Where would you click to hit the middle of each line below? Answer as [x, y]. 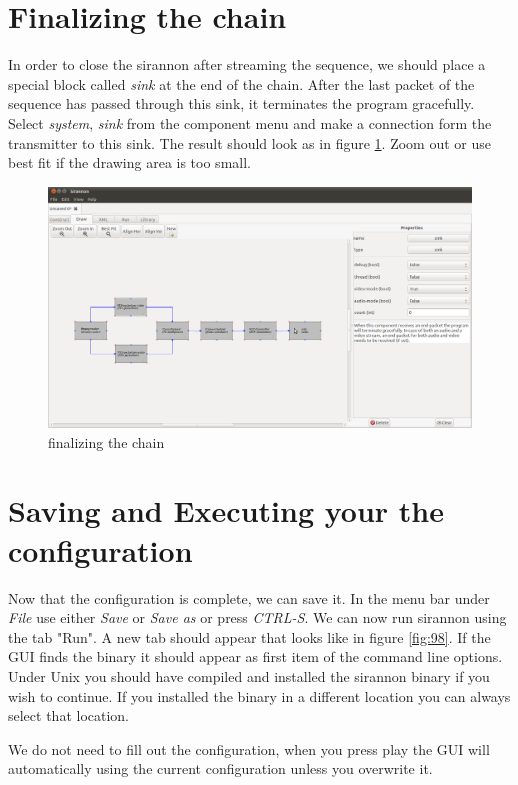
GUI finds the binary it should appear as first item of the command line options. [255, 656]
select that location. [69, 715]
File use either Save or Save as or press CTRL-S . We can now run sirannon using [257, 617]
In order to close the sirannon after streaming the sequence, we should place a [247, 64]
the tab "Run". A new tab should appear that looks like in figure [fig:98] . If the [249, 636]
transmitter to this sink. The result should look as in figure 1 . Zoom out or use [249, 142]
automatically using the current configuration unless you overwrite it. [220, 768]
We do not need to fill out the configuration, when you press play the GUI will [249, 748]
